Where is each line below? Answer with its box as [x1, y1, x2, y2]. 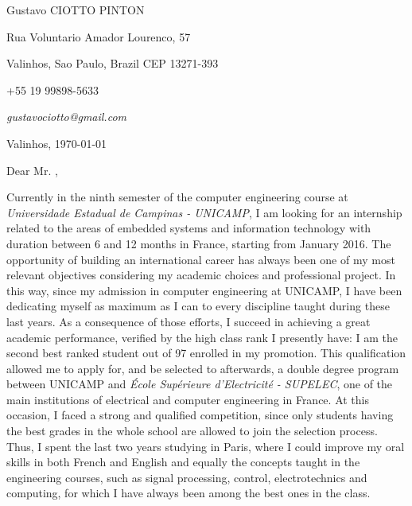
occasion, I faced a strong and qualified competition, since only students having [6, 407, 394, 423]
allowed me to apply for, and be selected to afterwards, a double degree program [6, 360, 399, 376]
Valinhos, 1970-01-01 [6, 134, 107, 151]
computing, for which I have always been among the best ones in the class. [6, 485, 371, 501]
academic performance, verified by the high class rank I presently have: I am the [6, 329, 398, 345]
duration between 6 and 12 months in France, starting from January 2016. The [6, 235, 391, 251]
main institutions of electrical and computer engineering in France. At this [6, 391, 369, 407]
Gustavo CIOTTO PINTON [6, 2, 145, 18]
